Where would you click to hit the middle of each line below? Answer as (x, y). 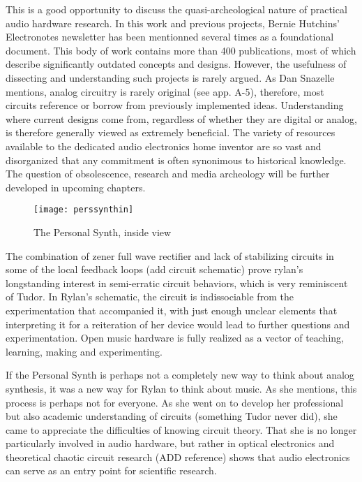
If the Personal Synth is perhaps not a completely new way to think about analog (180, 375)
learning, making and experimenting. (84, 351)
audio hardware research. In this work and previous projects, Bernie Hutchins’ (173, 23)
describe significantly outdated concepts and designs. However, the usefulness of (176, 64)
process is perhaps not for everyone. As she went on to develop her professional (175, 402)
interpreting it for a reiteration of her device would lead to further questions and (178, 324)
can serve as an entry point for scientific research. (111, 470)
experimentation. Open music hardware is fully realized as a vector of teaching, (175, 338)
